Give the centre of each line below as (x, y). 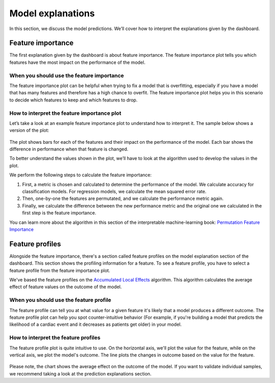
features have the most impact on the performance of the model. (77, 62)
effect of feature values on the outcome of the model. (66, 287)
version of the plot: (29, 131)
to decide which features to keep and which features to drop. (73, 100)
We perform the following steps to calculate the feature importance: (81, 175)
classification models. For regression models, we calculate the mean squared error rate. (114, 192)
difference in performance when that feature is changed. (69, 149)
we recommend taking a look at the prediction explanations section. (80, 374)
